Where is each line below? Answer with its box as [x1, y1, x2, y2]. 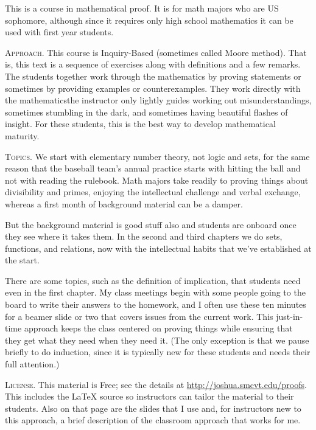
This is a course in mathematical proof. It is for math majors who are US [5, 2, 279, 14]
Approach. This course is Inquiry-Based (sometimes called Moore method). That [5, 46, 307, 58]
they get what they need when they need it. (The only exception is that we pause [5, 333, 309, 346]
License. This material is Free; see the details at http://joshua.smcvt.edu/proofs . [5, 378, 307, 390]
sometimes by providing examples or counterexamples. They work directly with [5, 81, 301, 94]
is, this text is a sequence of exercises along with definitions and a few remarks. [5, 58, 301, 71]
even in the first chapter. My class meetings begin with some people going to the [5, 286, 306, 299]
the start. [5, 254, 40, 266]
